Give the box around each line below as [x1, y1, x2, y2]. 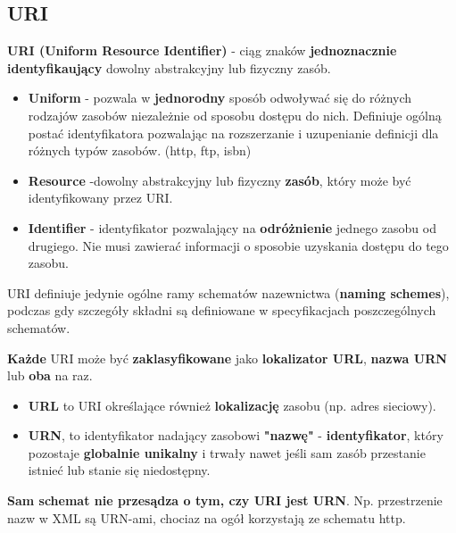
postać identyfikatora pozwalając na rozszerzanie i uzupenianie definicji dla [28, 123, 439, 142]
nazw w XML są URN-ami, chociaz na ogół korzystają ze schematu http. [7, 508, 406, 527]
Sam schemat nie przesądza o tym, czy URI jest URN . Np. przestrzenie [7, 491, 443, 510]
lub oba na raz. [7, 366, 93, 385]
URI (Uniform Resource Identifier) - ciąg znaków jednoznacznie [7, 41, 397, 60]
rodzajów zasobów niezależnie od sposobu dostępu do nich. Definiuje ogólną [28, 105, 442, 124]
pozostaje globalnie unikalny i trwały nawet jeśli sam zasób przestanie [28, 443, 426, 462]
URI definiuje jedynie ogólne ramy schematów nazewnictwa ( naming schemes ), [7, 283, 450, 302]
